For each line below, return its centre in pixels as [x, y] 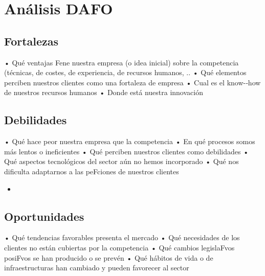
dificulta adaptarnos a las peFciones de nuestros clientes [92, 171]
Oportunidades [44, 216]
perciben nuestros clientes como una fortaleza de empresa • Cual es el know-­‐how [132, 82]
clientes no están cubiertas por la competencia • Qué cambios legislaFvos [119, 247]
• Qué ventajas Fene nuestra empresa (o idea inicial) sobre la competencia [122, 62]
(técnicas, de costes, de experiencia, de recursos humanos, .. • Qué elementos [125, 72]
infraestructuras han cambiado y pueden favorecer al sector [97, 268]
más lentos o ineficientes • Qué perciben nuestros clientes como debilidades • [127, 151]
